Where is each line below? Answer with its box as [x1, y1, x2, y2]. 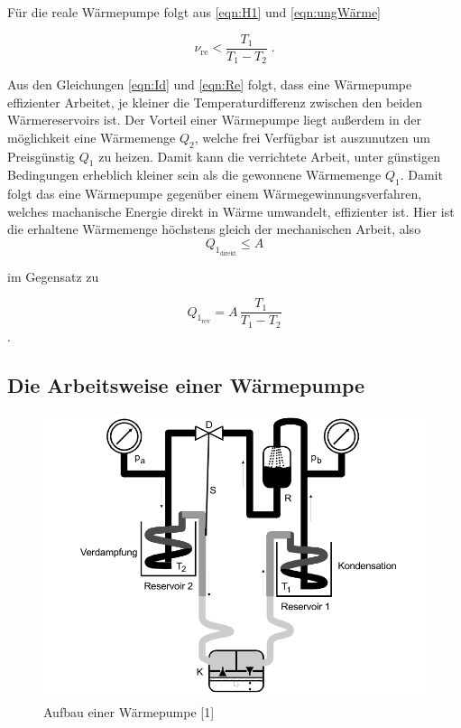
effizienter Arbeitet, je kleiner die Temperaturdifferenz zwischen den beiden [7, 92, 422, 111]
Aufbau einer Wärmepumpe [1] [43, 702, 215, 721]
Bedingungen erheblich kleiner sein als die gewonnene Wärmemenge [7, 165, 382, 184]
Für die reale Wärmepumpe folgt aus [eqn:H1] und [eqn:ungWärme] [7, 3, 381, 21]
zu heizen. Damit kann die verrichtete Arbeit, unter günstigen [98, 146, 440, 165]
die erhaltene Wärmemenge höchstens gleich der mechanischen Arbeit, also [7, 219, 421, 238]
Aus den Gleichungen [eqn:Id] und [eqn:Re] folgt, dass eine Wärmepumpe [7, 75, 412, 94]
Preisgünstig [7, 146, 76, 165]
